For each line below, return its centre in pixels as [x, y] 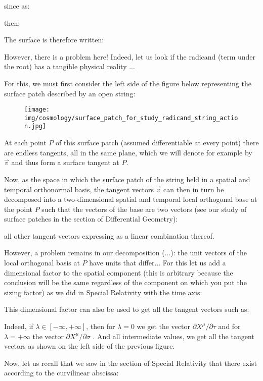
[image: [37, 110]
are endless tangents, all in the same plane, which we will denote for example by [128, 152]
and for [229, 326]
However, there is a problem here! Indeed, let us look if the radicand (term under [130, 56]
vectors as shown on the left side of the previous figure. [90, 346]
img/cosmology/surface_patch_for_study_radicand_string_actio [131, 118]
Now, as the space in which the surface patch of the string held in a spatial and [127, 179]
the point [18, 209]
